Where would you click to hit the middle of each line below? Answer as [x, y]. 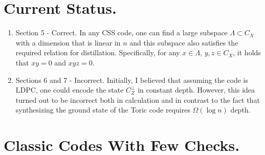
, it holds [247, 52]
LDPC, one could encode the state [70, 90]
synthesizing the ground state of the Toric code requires [103, 110]
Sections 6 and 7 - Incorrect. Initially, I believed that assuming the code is [132, 80]
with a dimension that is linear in [68, 42]
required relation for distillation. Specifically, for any [98, 52]
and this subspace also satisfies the [184, 42]
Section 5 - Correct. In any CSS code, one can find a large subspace [122, 32]
